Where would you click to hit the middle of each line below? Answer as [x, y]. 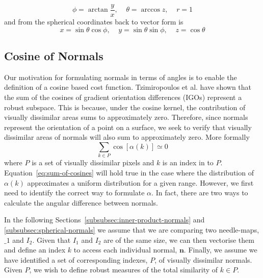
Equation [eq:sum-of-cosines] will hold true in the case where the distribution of [129, 172]
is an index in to [188, 162]
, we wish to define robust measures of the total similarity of [124, 270]
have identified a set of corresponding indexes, [76, 259]
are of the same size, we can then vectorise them [179, 239]
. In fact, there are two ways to [200, 193]
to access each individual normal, [125, 250]
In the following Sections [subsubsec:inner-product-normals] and [104, 220]
